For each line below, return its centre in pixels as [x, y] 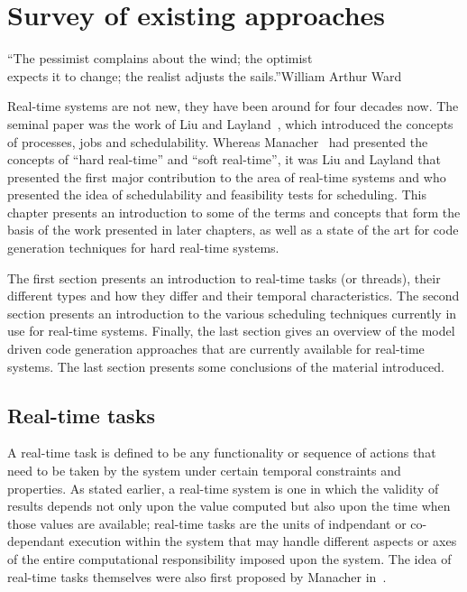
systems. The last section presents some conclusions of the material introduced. [226, 366]
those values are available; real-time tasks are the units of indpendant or [207, 523]
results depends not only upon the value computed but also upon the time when [229, 506]
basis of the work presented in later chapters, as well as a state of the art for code [233, 230]
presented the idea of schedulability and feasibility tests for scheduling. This [217, 194]
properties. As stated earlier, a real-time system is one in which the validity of [223, 488]
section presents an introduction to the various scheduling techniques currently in [232, 313]
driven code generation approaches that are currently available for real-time [216, 349]
